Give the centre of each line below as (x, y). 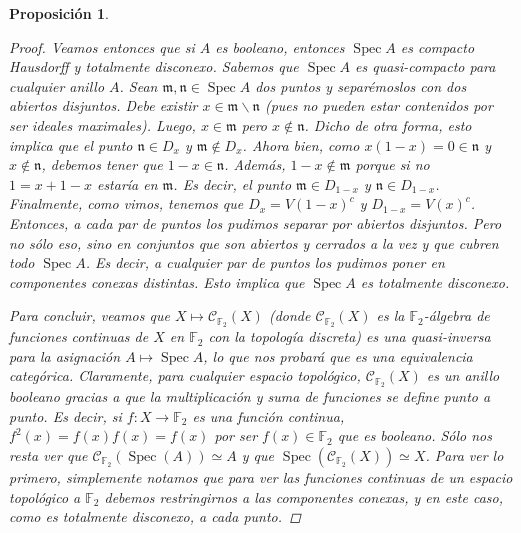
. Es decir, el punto (232, 183)
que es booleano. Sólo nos (415, 435)
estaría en (127, 183)
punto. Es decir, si (65, 415)
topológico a (45, 496)
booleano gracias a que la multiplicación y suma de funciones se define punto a (250, 396)
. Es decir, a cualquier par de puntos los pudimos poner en (265, 262)
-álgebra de (456, 315)
